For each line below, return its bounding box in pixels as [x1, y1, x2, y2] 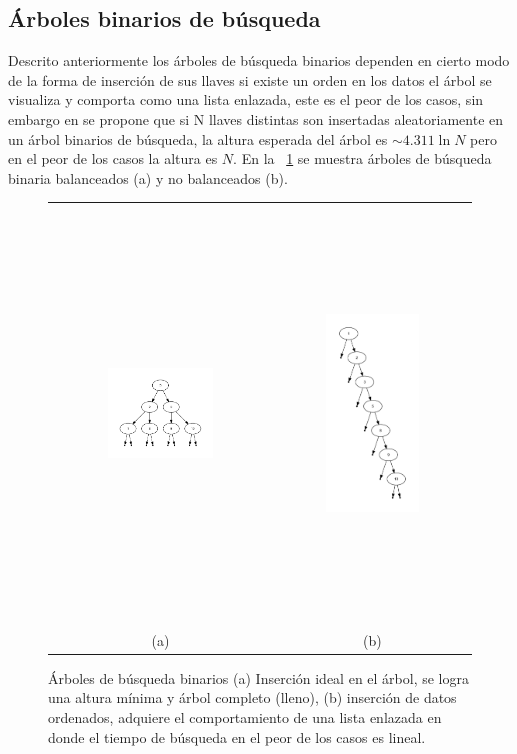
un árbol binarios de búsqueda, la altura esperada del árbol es [8, 128, 388, 149]
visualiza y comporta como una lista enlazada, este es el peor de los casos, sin [8, 89, 484, 110]
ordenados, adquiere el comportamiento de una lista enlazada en [48, 706, 442, 727]
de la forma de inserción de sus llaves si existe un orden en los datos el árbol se [8, 69, 492, 90]
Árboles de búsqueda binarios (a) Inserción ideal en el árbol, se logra [48, 667, 469, 688]
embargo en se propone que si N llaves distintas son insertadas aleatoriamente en [8, 108, 504, 129]
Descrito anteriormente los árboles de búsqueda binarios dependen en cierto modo [8, 50, 510, 71]
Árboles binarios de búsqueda [8, 3, 321, 34]
